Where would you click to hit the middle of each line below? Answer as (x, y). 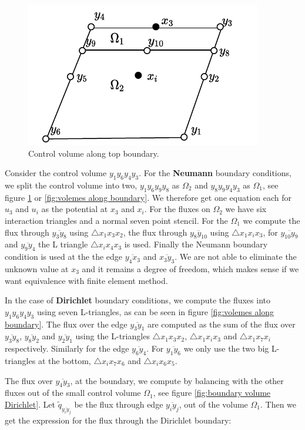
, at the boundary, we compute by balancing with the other (177, 380)
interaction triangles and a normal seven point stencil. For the (116, 220)
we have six (246, 209)
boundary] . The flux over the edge (66, 324)
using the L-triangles (113, 336)
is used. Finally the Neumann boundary (196, 244)
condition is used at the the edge (64, 257)
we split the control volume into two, (71, 185)
